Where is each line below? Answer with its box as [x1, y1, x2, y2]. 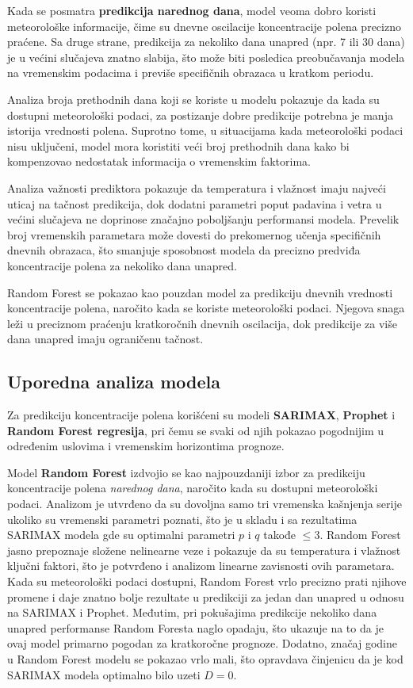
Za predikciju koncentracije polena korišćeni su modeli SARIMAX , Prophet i [7, 407, 396, 423]
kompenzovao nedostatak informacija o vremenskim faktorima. [7, 153, 311, 170]
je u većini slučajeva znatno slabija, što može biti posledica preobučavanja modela [7, 48, 405, 65]
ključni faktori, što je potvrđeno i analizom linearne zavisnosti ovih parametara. [7, 557, 395, 574]
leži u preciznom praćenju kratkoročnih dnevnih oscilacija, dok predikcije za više [7, 315, 397, 331]
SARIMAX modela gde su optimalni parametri [7, 526, 235, 543]
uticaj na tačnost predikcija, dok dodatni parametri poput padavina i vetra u [7, 195, 382, 212]
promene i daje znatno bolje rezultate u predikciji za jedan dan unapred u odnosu [7, 588, 404, 605]
